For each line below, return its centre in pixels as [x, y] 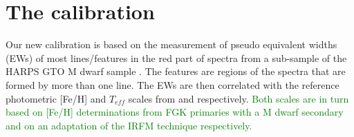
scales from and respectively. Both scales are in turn [239, 98]
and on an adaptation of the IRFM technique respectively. [129, 125]
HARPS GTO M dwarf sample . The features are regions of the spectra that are [176, 71]
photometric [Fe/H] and [56, 98]
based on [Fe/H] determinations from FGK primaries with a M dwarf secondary [175, 112]
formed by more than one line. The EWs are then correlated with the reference [173, 84]
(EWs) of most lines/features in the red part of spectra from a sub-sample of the [176, 57]
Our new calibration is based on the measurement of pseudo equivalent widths [171, 44]
